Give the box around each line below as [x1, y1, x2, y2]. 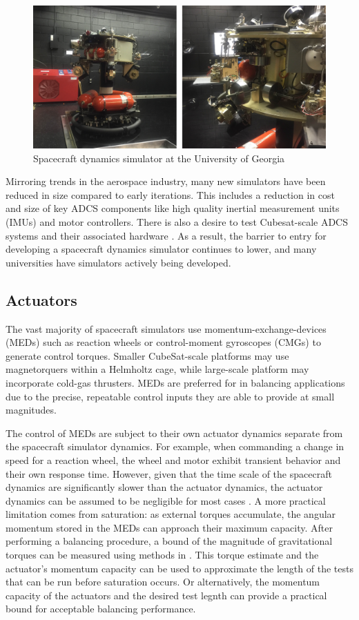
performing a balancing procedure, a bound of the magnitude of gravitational [6, 534, 333, 548]
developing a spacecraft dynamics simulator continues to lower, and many [6, 242, 317, 256]
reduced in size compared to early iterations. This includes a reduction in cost [6, 187, 335, 202]
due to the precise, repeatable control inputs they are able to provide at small [6, 389, 335, 403]
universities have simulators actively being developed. [6, 255, 231, 269]
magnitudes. [6, 403, 57, 417]
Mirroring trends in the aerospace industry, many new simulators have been [6, 174, 326, 188]
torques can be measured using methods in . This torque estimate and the [6, 548, 319, 562]
